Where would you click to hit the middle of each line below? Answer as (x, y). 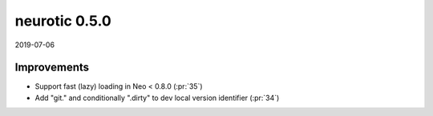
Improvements (52, 68)
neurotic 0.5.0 (63, 21)
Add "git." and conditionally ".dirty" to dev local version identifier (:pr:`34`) (157, 98)
